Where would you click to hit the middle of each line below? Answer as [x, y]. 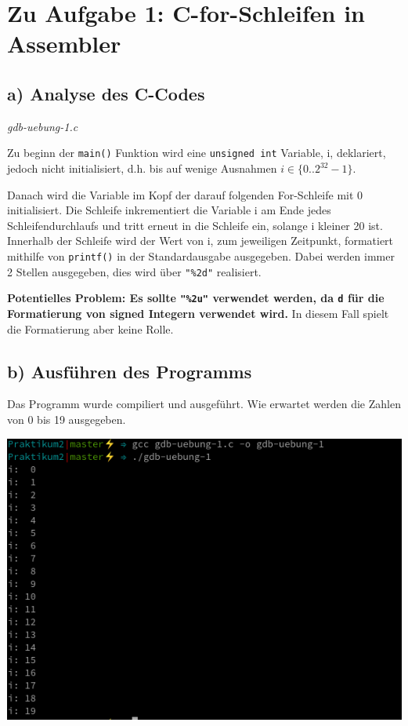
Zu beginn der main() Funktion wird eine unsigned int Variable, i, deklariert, [197, 153]
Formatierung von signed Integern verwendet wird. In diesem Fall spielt [198, 313]
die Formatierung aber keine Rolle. [90, 328]
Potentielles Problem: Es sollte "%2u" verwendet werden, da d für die [196, 298]
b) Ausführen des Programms [130, 371]
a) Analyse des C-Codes [106, 93]
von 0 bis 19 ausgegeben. [67, 419]
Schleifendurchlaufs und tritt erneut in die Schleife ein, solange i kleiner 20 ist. [195, 225]
